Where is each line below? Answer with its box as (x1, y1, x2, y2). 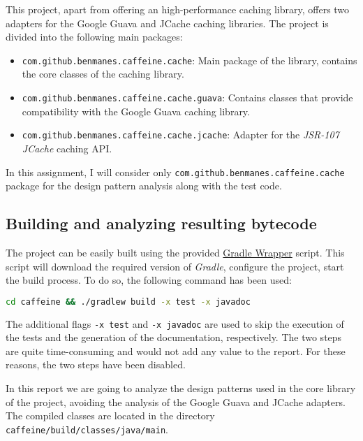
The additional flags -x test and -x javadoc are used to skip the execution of (6, 316, 344, 331)
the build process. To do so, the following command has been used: (6, 273, 292, 287)
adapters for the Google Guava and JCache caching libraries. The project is (6, 15, 329, 30)
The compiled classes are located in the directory (6, 408, 215, 423)
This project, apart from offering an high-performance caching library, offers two (6, 2, 350, 16)
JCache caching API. (22, 140, 112, 155)
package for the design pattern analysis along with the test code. (6, 178, 282, 193)
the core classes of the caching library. (22, 66, 184, 81)
